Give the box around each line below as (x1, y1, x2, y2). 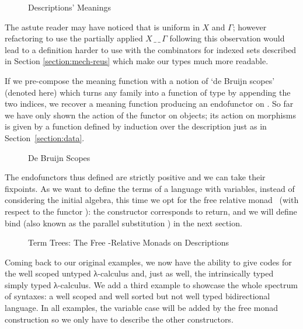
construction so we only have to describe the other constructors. (5, 313, 234, 325)
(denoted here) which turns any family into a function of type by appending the (5, 86, 291, 98)
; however (232, 20, 267, 33)
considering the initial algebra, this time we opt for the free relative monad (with (5, 194, 299, 206)
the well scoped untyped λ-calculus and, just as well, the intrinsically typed (5, 267, 274, 279)
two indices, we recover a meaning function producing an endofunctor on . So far (5, 97, 294, 110)
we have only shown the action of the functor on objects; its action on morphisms (5, 108, 296, 121)
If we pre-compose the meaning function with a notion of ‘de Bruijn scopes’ (5, 74, 275, 86)
